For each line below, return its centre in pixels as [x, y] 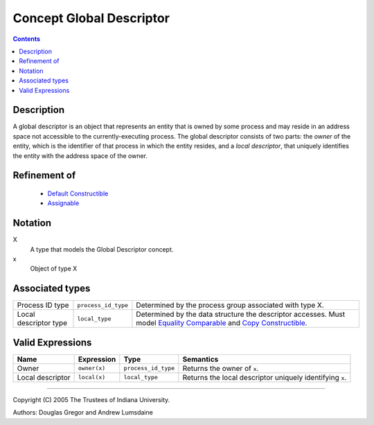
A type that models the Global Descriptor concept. [102, 249]
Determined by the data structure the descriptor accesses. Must [241, 314]
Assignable [63, 203]
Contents [27, 39]
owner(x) [92, 368]
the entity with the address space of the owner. [80, 155]
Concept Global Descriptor [91, 18]
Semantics [201, 359]
